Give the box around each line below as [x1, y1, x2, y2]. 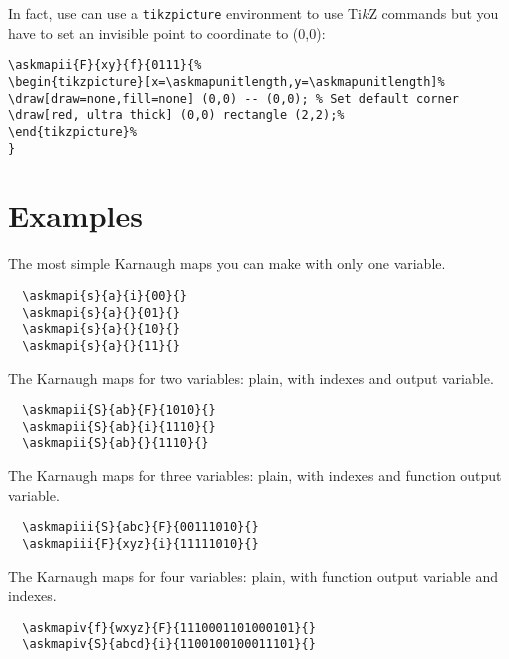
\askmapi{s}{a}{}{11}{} [22, 338, 180, 353]
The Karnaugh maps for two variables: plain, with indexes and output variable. [8, 367, 494, 388]
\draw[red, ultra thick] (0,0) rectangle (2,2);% [8, 108, 345, 123]
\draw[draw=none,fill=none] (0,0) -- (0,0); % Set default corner [8, 91, 460, 106]
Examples [8, 195, 143, 236]
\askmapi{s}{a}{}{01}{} [22, 305, 180, 320]
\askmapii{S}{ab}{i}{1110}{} [22, 419, 216, 434]
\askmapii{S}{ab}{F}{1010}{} [22, 403, 216, 418]
